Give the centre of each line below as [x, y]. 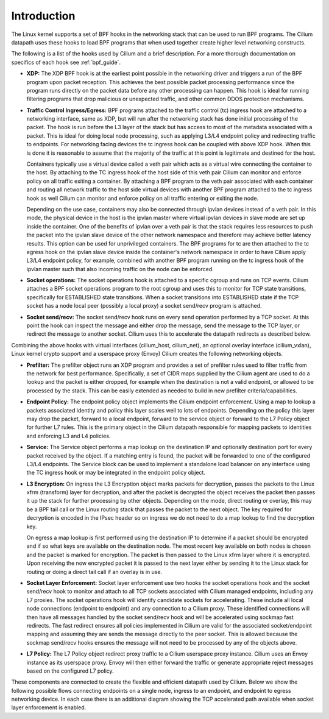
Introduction [43, 16]
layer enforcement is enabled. [49, 707]
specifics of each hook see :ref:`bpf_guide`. [66, 62]
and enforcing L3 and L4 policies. [69, 436]
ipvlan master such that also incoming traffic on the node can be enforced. [120, 269]
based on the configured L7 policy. [70, 671]
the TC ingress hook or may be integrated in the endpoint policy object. [116, 473]
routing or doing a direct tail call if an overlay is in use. [94, 572]
